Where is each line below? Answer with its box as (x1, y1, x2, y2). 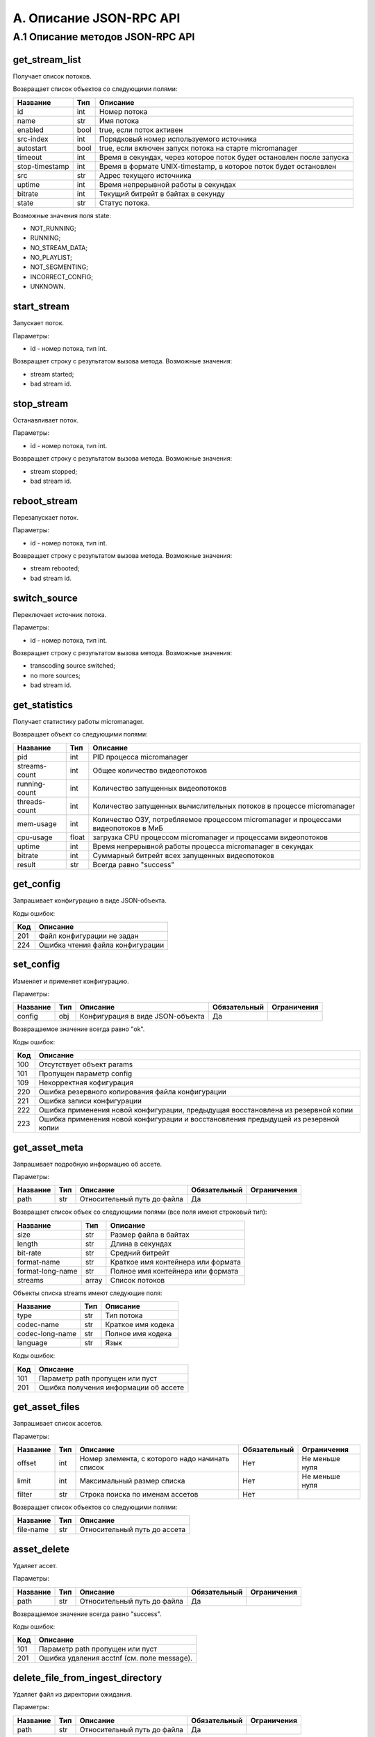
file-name (17, 1525, 49, 1535)
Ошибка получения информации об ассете (38, 1383, 184, 1392)
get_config (12, 878, 61, 890)
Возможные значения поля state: (12, 211, 111, 220)
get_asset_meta (12, 1142, 83, 1153)
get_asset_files (12, 1401, 80, 1413)
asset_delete (12, 1543, 69, 1555)
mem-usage (17, 818, 57, 828)
